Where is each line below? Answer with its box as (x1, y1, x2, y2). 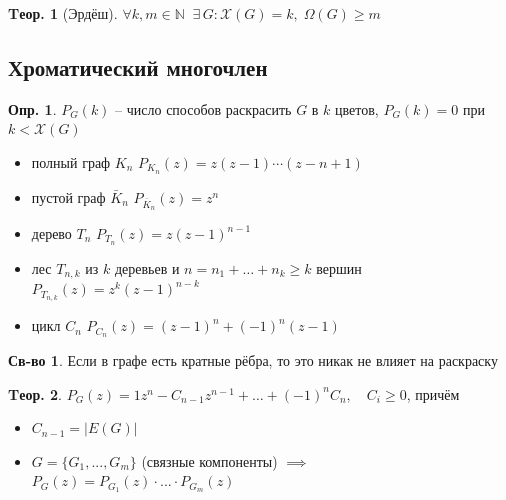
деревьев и (114, 257, 180, 278)
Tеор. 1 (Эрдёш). (8, 3, 118, 23)
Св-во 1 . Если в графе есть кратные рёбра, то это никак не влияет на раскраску (8, 350, 498, 371)
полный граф (31, 151, 111, 172)
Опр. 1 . (8, 98, 57, 119)
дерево (31, 223, 72, 243)
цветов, (335, 98, 379, 119)
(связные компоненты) (141, 450, 278, 471)
